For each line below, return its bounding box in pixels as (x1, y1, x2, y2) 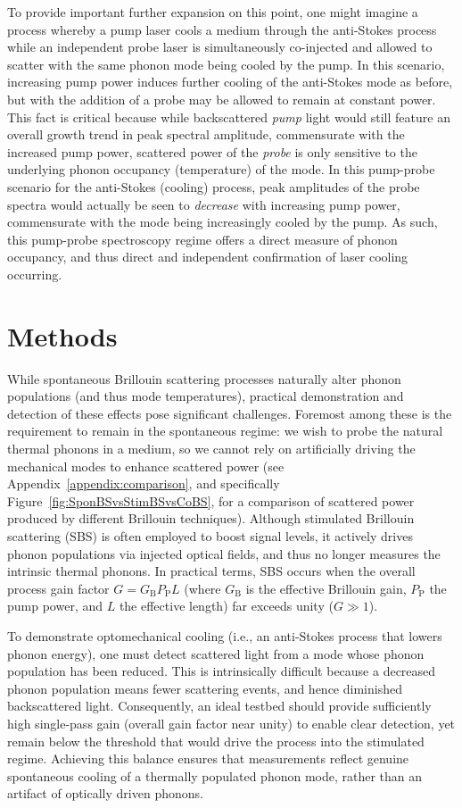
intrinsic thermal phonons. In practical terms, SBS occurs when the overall (7, 562, 416, 580)
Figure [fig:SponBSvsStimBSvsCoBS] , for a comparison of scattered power (7, 491, 415, 510)
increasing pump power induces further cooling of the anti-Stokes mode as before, (7, 72, 453, 91)
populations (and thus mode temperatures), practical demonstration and (7, 387, 404, 405)
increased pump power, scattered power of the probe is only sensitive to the (7, 142, 417, 161)
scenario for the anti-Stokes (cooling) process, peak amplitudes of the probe (7, 177, 420, 196)
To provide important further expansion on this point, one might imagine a (7, 3, 418, 21)
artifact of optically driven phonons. (7, 784, 203, 803)
